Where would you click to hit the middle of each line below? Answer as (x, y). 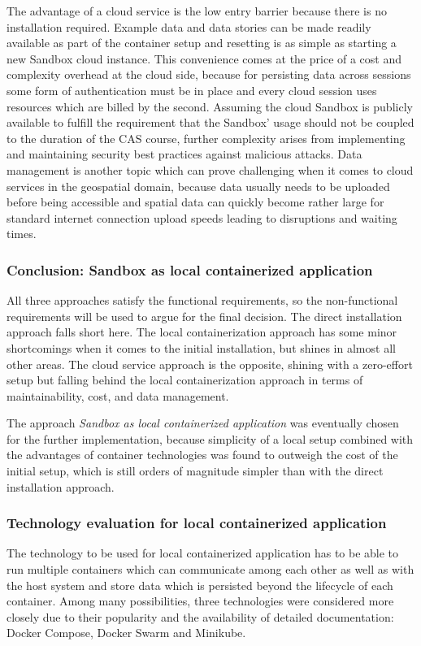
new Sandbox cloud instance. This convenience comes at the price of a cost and (204, 58)
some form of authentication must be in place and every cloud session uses (192, 90)
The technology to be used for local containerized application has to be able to (203, 553)
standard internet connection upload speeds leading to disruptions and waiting (202, 217)
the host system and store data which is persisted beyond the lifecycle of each (200, 585)
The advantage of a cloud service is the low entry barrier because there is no (197, 11)
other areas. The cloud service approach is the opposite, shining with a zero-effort (210, 364)
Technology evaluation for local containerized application (197, 523)
